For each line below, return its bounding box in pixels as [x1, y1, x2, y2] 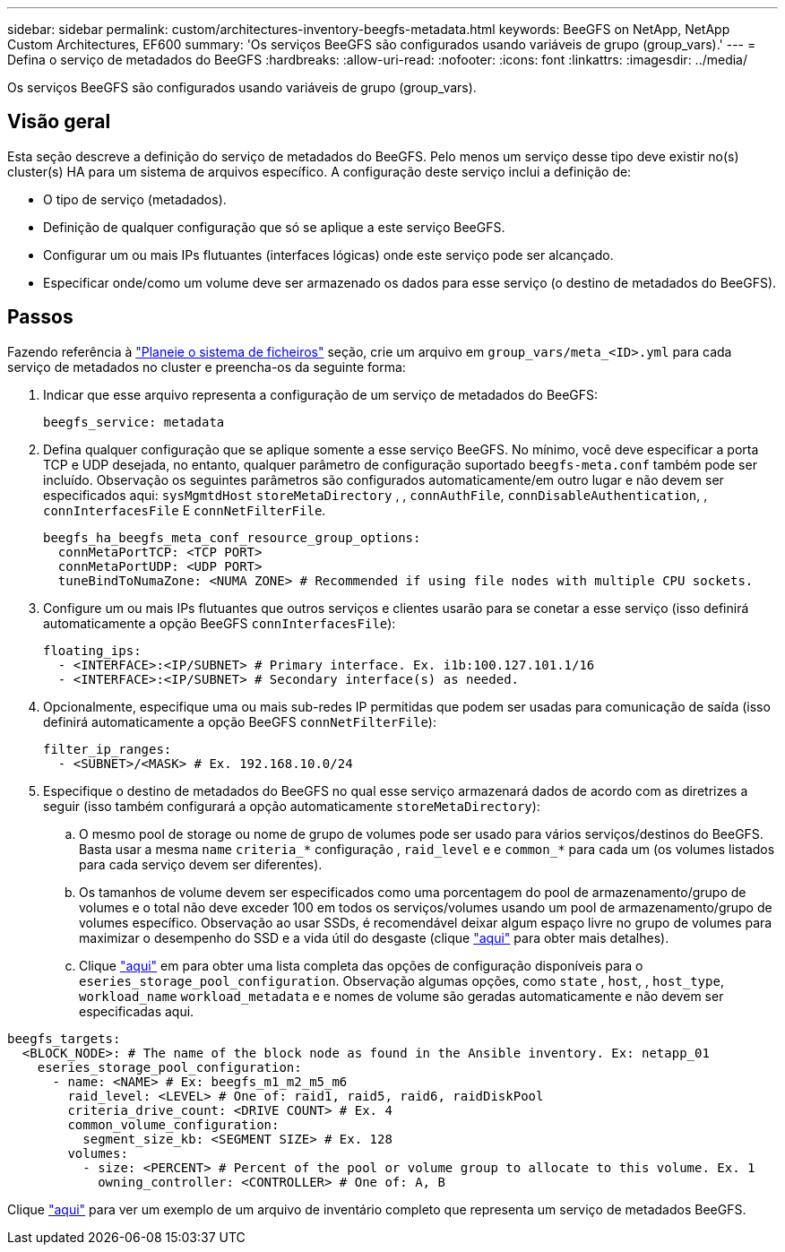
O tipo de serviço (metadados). [43, 191, 227, 207]
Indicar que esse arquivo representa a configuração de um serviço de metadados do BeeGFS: [43, 386, 599, 402]
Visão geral [7, 110, 111, 134]
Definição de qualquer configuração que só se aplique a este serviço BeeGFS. [43, 219, 505, 235]
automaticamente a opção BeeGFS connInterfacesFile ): [43, 615, 396, 631]
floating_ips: [43, 643, 142, 658]
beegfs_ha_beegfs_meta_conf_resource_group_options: [43, 530, 421, 545]
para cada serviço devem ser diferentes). [79, 856, 323, 872]
